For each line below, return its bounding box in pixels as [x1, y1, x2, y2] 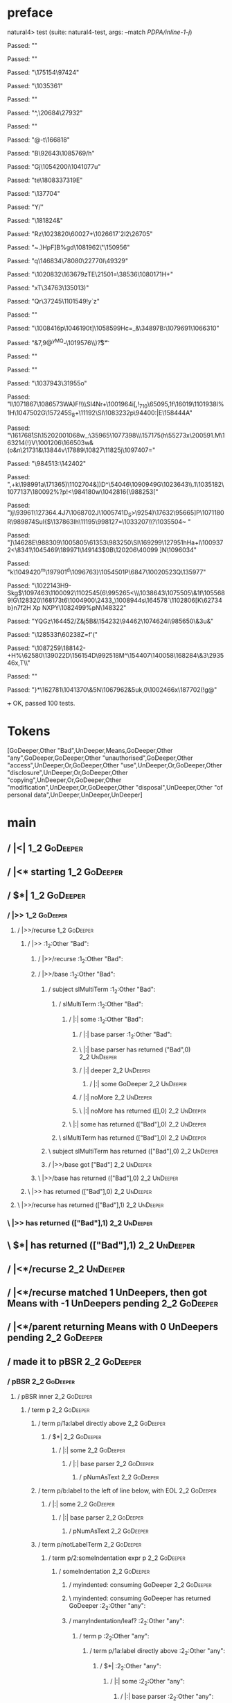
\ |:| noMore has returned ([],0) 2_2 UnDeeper [79, 1106, 206, 1115]
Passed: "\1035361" [7, 81, 64, 90]
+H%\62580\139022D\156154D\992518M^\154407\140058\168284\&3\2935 [7, 651, 224, 659]
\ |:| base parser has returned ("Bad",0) [79, 1045, 191, 1054]
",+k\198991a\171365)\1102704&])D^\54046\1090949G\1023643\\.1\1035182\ [7, 481, 224, 489]
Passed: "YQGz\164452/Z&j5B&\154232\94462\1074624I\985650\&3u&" [7, 617, 214, 625]
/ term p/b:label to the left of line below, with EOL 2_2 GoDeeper [37, 1486, 217, 1495]
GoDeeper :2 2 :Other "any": [69, 1601, 146, 1611]
